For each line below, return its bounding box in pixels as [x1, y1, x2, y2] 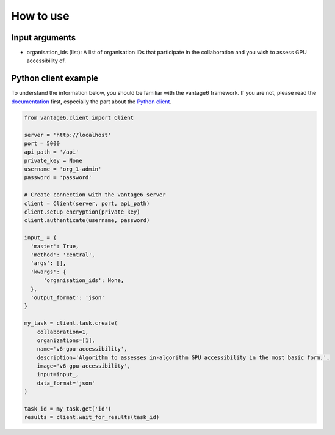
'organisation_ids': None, [43, 277, 124, 284]
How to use [11, 9, 70, 23]
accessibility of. [26, 57, 67, 64]
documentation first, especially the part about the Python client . [11, 98, 172, 105]
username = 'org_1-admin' [24, 166, 102, 173]
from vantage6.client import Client [24, 114, 134, 121]
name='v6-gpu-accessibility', [37, 346, 128, 352]
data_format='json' [37, 379, 96, 387]
